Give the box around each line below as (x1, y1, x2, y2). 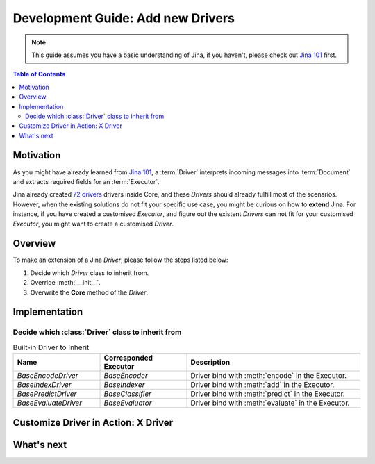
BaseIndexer (103, 380, 145, 390)
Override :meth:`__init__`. (30, 279, 101, 287)
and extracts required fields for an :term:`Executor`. (12, 177, 160, 185)
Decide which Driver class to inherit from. (30, 268, 149, 277)
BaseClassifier (103, 389, 152, 399)
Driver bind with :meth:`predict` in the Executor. (190, 389, 345, 399)
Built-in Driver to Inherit (12, 342, 90, 352)
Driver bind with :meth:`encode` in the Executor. (190, 371, 347, 381)
